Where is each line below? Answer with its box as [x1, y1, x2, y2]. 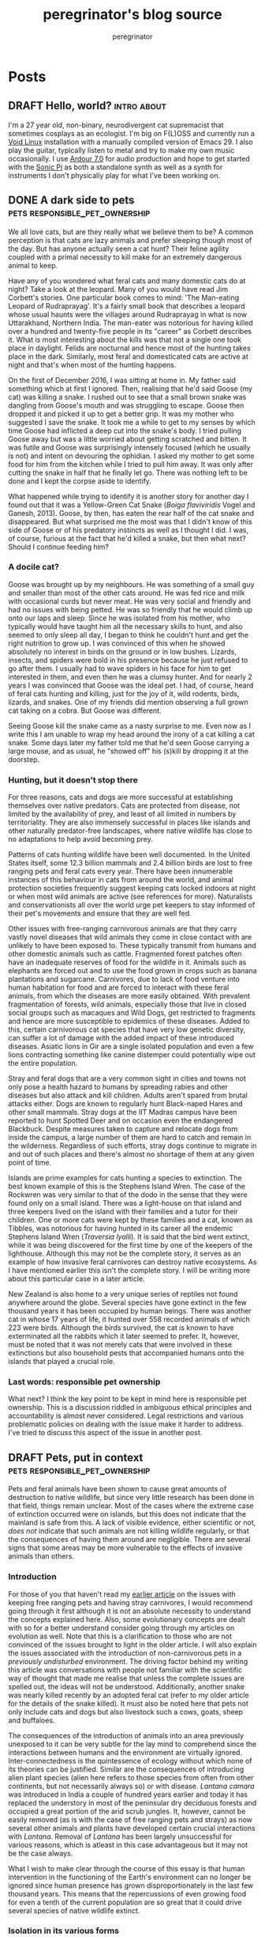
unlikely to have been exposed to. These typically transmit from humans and [8, 941, 256, 950]
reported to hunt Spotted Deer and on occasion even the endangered [8, 1116, 233, 1125]
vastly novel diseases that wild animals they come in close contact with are [8, 932, 252, 942]
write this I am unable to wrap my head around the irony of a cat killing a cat [8, 729, 255, 739]
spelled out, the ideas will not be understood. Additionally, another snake [8, 1681, 244, 1691]
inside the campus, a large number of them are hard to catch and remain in [8, 1133, 252, 1142]
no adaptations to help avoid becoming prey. [8, 835, 153, 844]
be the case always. [8, 1848, 73, 1858]
